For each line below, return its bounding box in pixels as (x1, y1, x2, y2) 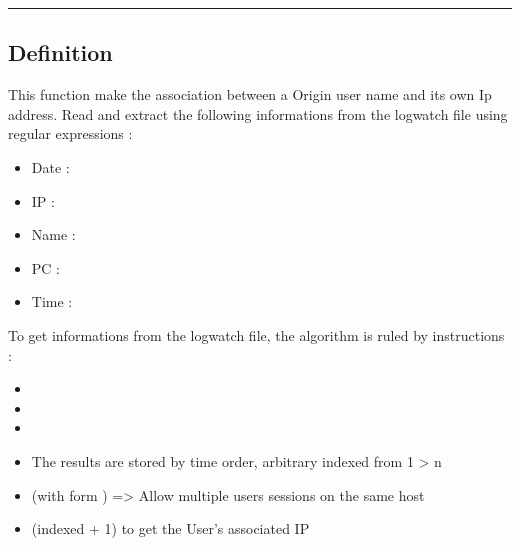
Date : (31, 156, 70, 177)
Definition (8, 37, 113, 68)
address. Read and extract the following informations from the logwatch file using (8, 103, 508, 124)
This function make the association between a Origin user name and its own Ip (8, 84, 492, 105)
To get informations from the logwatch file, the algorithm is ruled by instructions (8, 324, 505, 345)
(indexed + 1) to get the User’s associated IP (31, 518, 310, 539)
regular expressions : (8, 123, 133, 144)
